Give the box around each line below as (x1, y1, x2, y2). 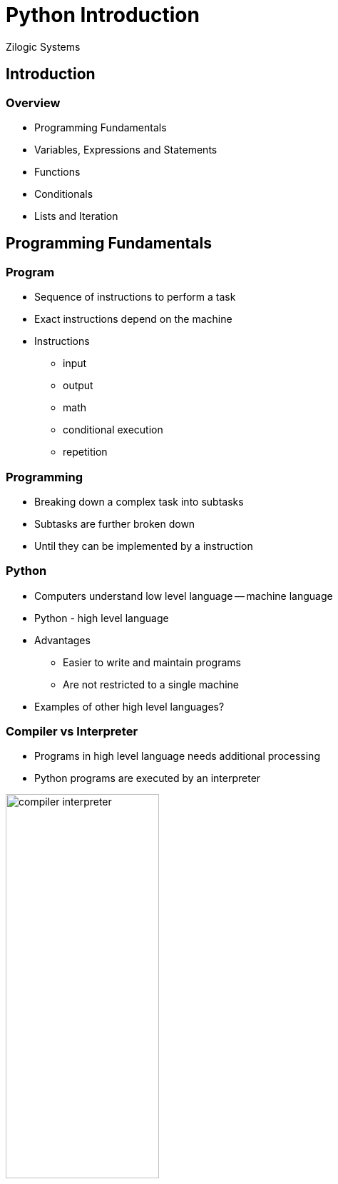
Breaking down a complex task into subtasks (34, 495, 244, 508)
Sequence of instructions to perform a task (34, 291, 236, 303)
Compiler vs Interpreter (6, 724, 138, 739)
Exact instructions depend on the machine (34, 313, 232, 326)
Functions (34, 165, 81, 178)
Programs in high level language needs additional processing (34, 750, 320, 763)
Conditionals (34, 187, 93, 200)
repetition (63, 446, 108, 458)
